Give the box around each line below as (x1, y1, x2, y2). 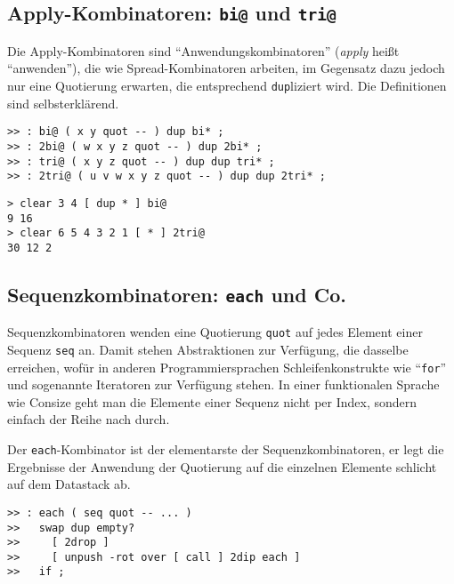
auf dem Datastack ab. (7, 475, 131, 493)
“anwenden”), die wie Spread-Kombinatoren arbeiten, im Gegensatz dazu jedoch (7, 59, 445, 77)
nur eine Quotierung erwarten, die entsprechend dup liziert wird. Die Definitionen (7, 76, 447, 94)
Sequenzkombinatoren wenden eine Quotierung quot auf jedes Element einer (7, 323, 423, 341)
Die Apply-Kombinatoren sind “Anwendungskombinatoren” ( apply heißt (7, 41, 400, 60)
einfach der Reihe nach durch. (7, 410, 170, 428)
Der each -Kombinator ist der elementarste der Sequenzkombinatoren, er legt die (7, 440, 444, 458)
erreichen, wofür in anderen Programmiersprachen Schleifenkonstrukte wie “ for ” (7, 357, 447, 376)
